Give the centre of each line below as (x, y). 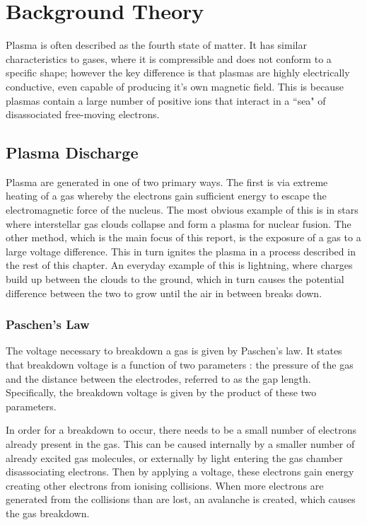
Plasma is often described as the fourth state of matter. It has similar (156, 45)
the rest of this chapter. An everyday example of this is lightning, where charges (179, 265)
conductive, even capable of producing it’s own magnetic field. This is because (175, 86)
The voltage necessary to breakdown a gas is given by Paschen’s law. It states (174, 351)
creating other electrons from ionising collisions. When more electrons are (165, 485)
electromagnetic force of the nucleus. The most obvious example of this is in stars (182, 210)
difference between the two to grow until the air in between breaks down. (164, 293)
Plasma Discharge (72, 152)
